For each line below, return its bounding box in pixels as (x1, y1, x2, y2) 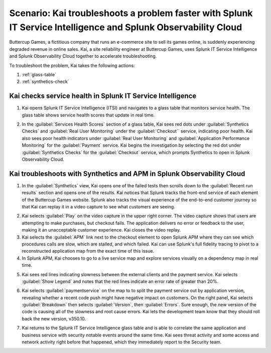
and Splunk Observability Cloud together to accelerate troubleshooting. (9, 53, 157, 59)
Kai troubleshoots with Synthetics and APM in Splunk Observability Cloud (9, 169, 245, 178)
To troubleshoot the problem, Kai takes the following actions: (9, 62, 135, 68)
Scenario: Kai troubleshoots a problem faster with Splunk (9, 8, 253, 19)
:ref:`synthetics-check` (22, 78, 69, 85)
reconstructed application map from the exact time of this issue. (22, 248, 155, 254)
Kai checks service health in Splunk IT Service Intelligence (9, 92, 197, 100)
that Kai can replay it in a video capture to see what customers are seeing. (22, 204, 175, 210)
